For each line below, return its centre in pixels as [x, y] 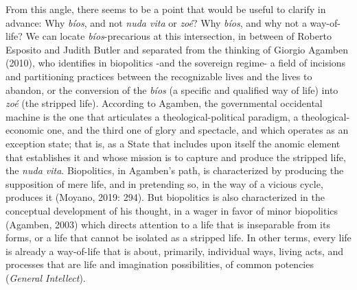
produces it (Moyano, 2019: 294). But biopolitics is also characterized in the [165, 197]
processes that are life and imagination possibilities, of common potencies [160, 264]
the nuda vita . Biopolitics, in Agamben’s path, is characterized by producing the [175, 170]
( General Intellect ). [46, 277]
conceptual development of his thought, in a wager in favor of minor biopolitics [172, 210]
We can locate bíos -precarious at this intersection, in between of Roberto [178, 36]
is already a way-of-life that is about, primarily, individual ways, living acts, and [175, 251]
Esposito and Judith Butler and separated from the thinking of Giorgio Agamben [177, 49]
